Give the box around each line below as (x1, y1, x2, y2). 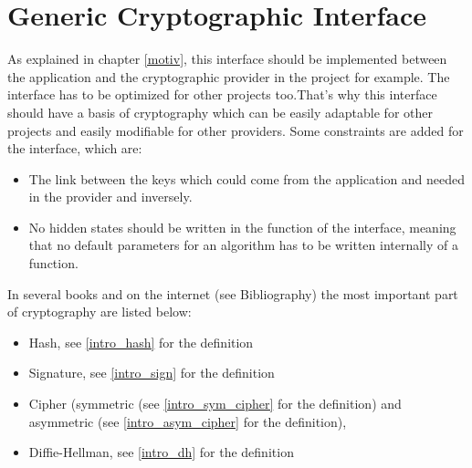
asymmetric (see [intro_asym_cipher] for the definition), (28, 411, 347, 431)
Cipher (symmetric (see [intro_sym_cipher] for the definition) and (28, 394, 402, 413)
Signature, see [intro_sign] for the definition (28, 363, 275, 382)
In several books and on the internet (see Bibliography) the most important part (7, 284, 458, 303)
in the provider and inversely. (28, 187, 193, 206)
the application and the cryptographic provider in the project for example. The (7, 67, 450, 86)
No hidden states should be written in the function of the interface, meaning (28, 217, 456, 236)
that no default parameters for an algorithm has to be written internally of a (28, 235, 458, 255)
